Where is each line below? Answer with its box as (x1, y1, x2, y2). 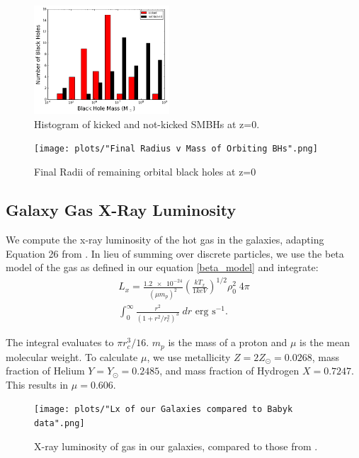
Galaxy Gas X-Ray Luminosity (6, 199, 237, 221)
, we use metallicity (147, 349, 231, 364)
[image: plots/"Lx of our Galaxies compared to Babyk (34, 404, 293, 415)
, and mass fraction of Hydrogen (159, 363, 300, 378)
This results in (6, 377, 69, 391)
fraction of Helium (6, 363, 85, 378)
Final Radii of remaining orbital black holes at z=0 (34, 164, 256, 179)
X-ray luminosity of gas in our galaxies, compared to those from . (34, 438, 318, 453)
